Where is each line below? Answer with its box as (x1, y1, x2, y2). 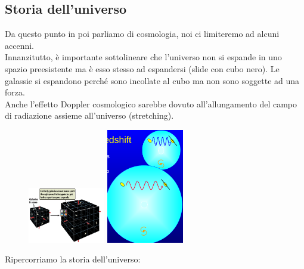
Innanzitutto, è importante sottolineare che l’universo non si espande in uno (5, 51, 282, 63)
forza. (5, 86, 25, 98)
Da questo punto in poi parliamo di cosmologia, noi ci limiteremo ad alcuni (5, 27, 280, 40)
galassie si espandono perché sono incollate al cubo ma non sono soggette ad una (5, 74, 300, 86)
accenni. (5, 39, 34, 51)
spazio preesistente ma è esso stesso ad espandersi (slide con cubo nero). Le (5, 62, 280, 75)
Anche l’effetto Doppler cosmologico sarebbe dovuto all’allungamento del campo (5, 97, 297, 110)
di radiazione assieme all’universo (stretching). (5, 109, 174, 122)
